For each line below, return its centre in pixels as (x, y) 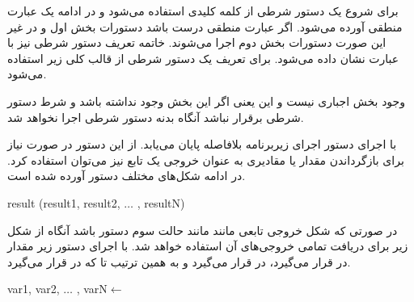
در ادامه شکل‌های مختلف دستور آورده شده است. (127, 176)
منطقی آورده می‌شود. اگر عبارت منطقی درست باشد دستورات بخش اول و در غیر (205, 26)
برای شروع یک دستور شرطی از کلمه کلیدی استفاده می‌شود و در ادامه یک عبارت (203, 10)
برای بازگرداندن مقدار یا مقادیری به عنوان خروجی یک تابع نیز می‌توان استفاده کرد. (206, 159)
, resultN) (161, 202)
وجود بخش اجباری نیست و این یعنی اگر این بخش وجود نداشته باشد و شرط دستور (207, 101)
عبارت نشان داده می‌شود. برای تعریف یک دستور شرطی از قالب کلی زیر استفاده (203, 58)
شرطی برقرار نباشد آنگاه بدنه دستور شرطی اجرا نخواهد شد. (156, 117)
